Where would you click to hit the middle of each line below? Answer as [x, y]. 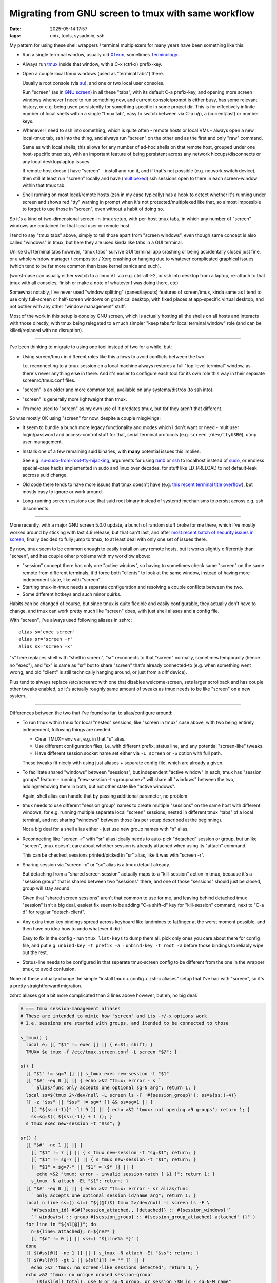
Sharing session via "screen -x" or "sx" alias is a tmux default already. [96, 864]
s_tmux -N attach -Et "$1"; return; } [80, 1181]
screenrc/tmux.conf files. [49, 380]
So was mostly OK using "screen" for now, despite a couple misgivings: [85, 418]
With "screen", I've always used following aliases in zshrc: [71, 620]
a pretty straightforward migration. [46, 986]
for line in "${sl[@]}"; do [61, 1224]
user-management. [43, 442]
